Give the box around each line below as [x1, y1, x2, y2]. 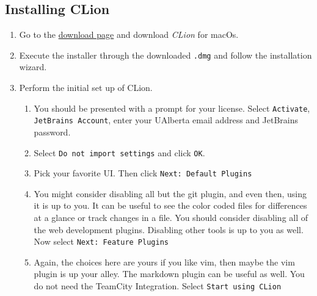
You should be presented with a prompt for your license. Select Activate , [34, 101, 310, 114]
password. [34, 125, 71, 138]
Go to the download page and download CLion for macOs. [19, 28, 239, 41]
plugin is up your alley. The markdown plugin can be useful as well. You [34, 267, 305, 280]
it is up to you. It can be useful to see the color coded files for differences [34, 199, 307, 212]
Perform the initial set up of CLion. [19, 81, 153, 94]
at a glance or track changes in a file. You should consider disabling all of [34, 211, 308, 224]
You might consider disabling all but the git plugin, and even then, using [34, 187, 307, 200]
